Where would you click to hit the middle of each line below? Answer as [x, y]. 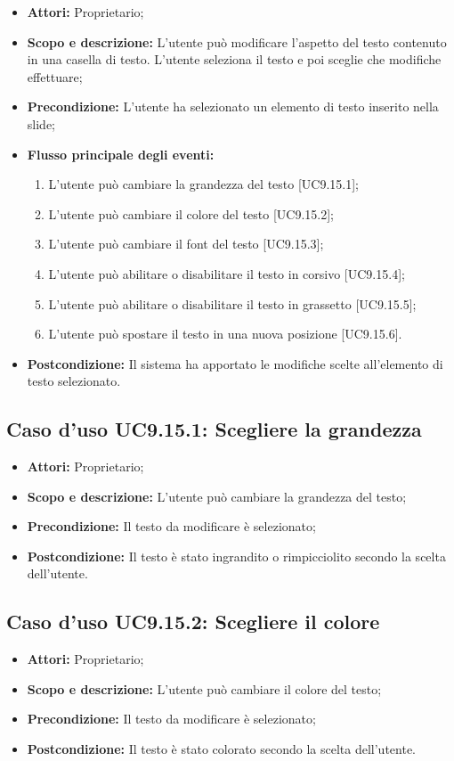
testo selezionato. [74, 381]
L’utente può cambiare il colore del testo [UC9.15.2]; [191, 213]
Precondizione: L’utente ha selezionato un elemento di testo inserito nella [233, 106]
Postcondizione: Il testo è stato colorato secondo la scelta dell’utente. [222, 749]
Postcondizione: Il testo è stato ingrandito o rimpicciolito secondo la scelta [236, 556]
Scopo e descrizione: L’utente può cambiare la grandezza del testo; [217, 496]
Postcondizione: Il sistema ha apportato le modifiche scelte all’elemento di [235, 363]
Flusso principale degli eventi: [121, 154]
